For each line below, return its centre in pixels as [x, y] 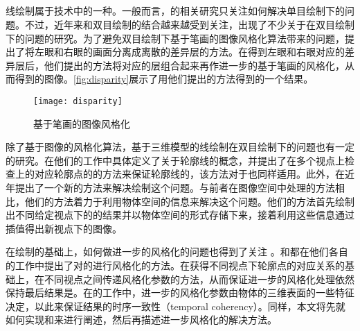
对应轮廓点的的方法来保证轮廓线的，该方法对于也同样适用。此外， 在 [189, 174]
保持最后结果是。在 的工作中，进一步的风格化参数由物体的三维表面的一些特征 [180, 292]
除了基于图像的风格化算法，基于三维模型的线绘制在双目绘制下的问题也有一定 [180, 147]
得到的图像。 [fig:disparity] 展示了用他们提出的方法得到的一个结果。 [164, 79]
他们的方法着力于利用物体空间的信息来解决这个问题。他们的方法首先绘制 [189, 201]
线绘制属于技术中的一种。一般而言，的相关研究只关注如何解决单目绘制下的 [175, 11]
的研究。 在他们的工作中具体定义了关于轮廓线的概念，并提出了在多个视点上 [175, 160]
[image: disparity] [78, 101]
